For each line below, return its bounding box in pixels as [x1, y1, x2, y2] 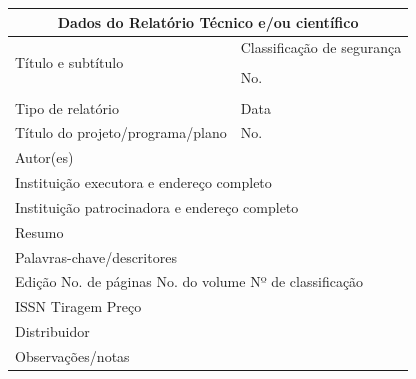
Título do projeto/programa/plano [15, 122, 227, 143]
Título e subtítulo [15, 52, 124, 73]
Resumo [15, 221, 64, 242]
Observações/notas [15, 345, 130, 366]
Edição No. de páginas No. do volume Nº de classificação [15, 271, 364, 292]
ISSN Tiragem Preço [15, 296, 142, 317]
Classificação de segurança [240, 37, 402, 58]
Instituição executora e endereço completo [15, 172, 272, 193]
